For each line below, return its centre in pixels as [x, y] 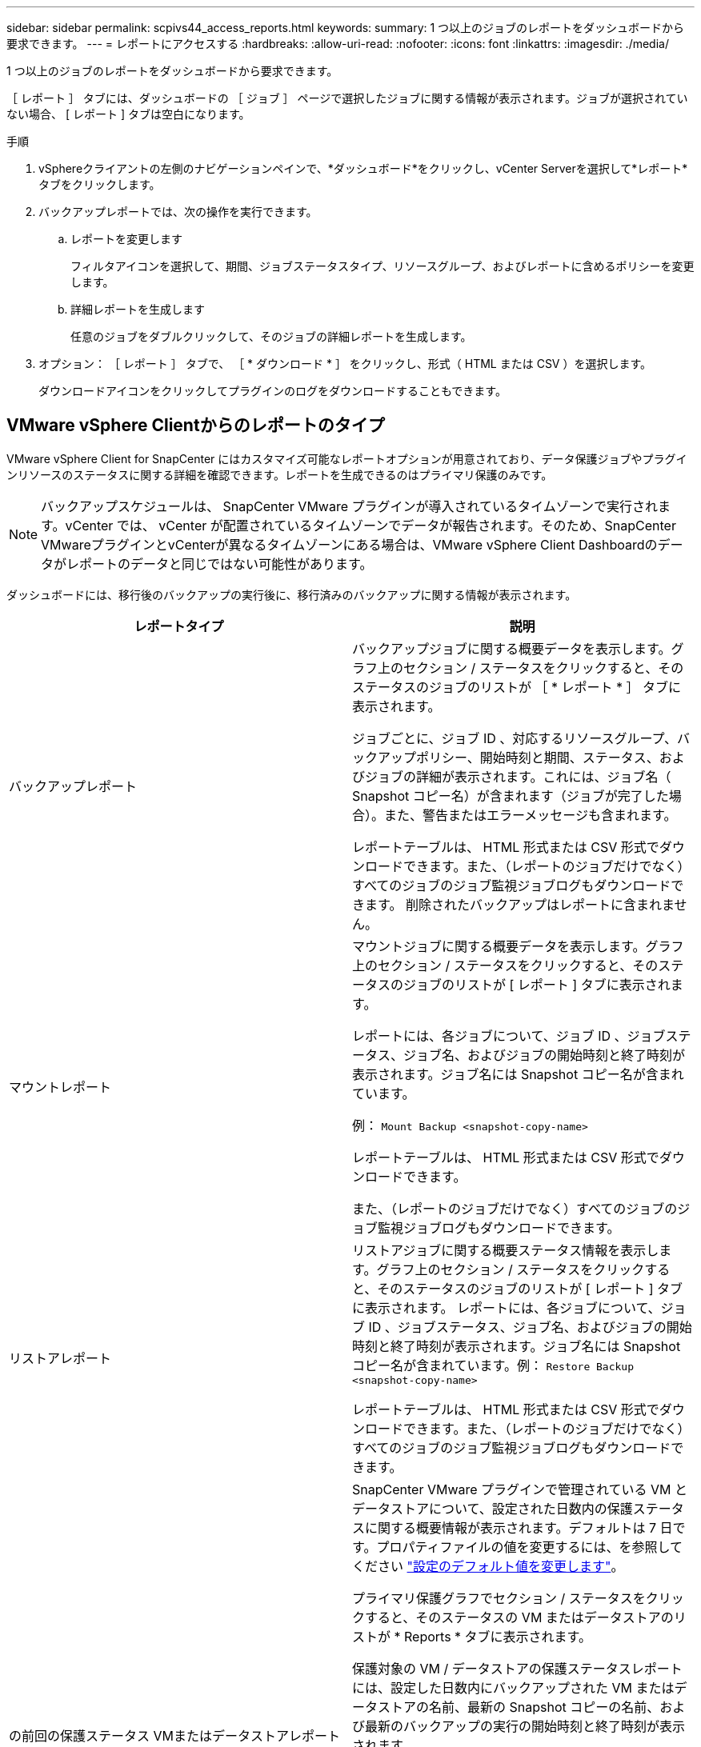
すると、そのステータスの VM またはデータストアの [519, 1617]
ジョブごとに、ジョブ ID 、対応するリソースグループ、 [515, 738]
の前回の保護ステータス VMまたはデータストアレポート [174, 1735]
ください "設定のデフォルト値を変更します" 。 [488, 1566]
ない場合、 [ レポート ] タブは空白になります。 [128, 114]
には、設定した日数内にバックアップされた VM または [513, 1687]
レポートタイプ [179, 626]
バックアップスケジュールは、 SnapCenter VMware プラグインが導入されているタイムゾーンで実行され [349, 506]
